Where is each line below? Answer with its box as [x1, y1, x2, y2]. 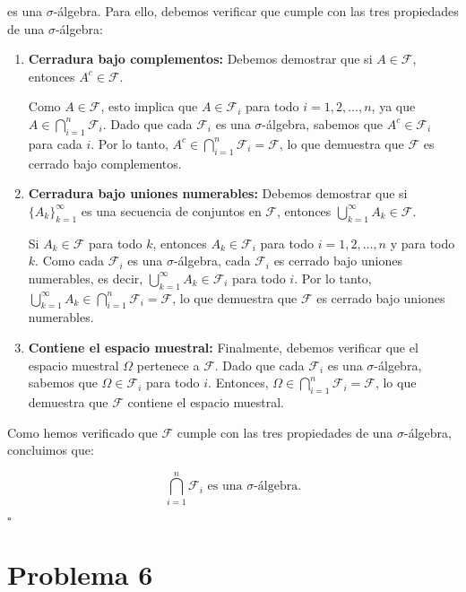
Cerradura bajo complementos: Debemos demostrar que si [28, 49, 373, 68]
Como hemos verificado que [7, 422, 158, 441]
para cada [28, 134, 82, 152]
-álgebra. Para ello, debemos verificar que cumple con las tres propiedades [53, 2, 459, 20]
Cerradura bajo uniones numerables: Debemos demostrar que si [28, 184, 408, 203]
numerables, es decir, [28, 268, 143, 287]
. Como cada [35, 251, 105, 270]
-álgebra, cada [173, 251, 251, 270]
